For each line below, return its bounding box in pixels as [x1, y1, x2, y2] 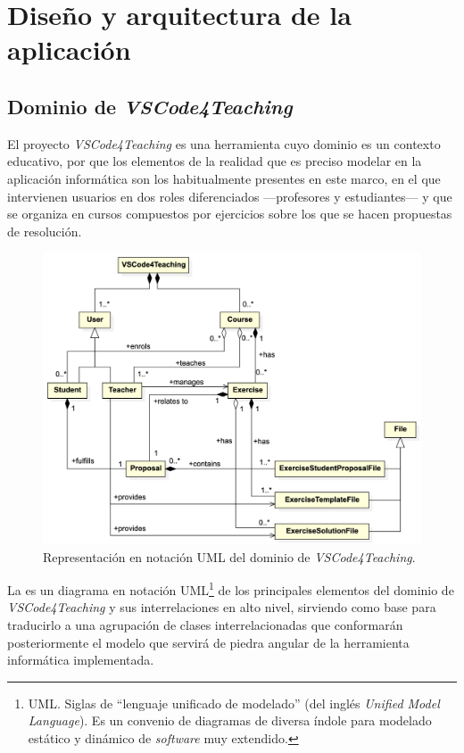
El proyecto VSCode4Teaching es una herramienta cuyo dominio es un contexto [7, 134, 441, 153]
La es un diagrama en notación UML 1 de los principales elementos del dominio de [7, 578, 454, 599]
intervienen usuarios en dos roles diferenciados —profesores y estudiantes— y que [7, 186, 452, 205]
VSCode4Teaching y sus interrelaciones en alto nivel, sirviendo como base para [7, 598, 436, 616]
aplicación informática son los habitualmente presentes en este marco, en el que [7, 169, 441, 187]
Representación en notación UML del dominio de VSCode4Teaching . [43, 547, 416, 566]
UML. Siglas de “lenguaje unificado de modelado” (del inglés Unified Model [28, 693, 440, 712]
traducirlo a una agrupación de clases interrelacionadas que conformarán [7, 616, 403, 634]
